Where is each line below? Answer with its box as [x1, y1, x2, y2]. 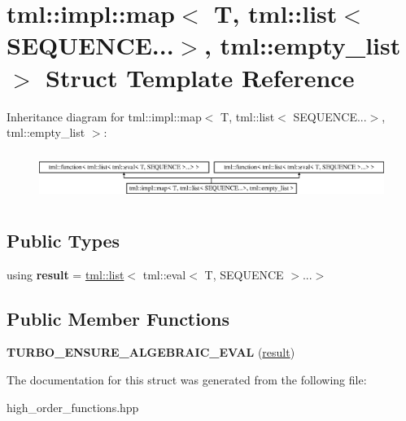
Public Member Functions [7, 305, 229, 331]
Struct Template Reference [46, 60, 355, 94]
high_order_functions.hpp [7, 398, 139, 415]
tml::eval [142, 265, 186, 283]
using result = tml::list [7, 265, 124, 283]
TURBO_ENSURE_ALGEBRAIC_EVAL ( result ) [7, 344, 295, 361]
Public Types [7, 227, 120, 252]
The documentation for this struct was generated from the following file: [7, 371, 367, 388]
